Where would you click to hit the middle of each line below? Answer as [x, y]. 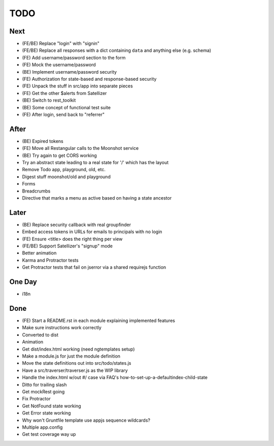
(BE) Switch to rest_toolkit [49, 100]
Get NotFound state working [52, 406]
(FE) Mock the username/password [59, 65]
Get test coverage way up [49, 434]
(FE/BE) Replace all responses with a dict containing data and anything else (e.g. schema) [117, 50]
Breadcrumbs [36, 191]
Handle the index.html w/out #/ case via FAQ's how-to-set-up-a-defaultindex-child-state [115, 377]
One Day [23, 282]
